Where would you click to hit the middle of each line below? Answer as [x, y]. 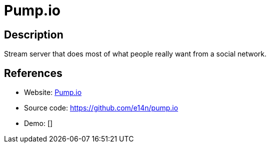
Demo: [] [38, 123]
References [33, 73]
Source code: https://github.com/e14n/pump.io [101, 108]
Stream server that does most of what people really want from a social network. [135, 54]
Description [34, 34]
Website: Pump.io [53, 92]
